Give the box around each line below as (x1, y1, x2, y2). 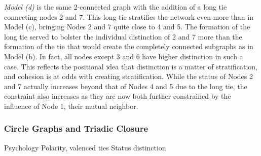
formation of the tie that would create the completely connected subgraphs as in (4, 41, 253, 52)
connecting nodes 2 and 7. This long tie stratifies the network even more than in (4, 11, 253, 22)
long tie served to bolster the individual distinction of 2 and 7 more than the (4, 31, 242, 42)
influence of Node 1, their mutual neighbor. (4, 100, 138, 111)
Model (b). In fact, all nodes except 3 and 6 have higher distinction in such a (4, 51, 243, 61)
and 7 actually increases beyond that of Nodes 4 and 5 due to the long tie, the (4, 81, 247, 91)
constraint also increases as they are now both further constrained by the (4, 91, 231, 101)
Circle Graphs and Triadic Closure (4, 122, 148, 135)
